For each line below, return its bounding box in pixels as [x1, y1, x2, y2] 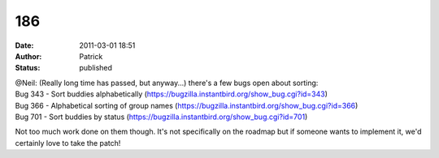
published [79, 63, 113, 73]
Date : [15, 41, 34, 50]
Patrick [79, 51, 103, 61]
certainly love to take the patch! [15, 138, 121, 147]
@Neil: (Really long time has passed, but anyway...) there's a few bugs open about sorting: [15, 78, 319, 88]
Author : [15, 51, 42, 61]
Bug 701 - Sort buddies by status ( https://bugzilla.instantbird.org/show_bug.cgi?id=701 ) [15, 112, 308, 122]
